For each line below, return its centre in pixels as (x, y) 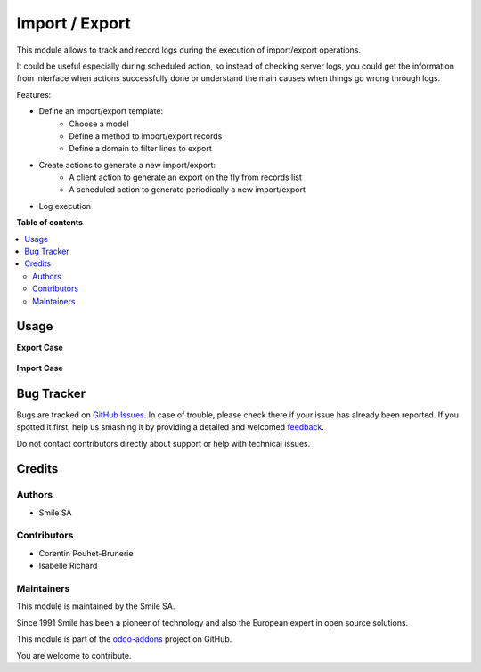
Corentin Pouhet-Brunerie (86, 553)
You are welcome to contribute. (74, 655)
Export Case (40, 348)
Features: (34, 94)
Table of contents (50, 223)
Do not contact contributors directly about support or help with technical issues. (163, 443)
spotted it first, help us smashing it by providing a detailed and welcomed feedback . (171, 427)
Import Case (40, 368)
